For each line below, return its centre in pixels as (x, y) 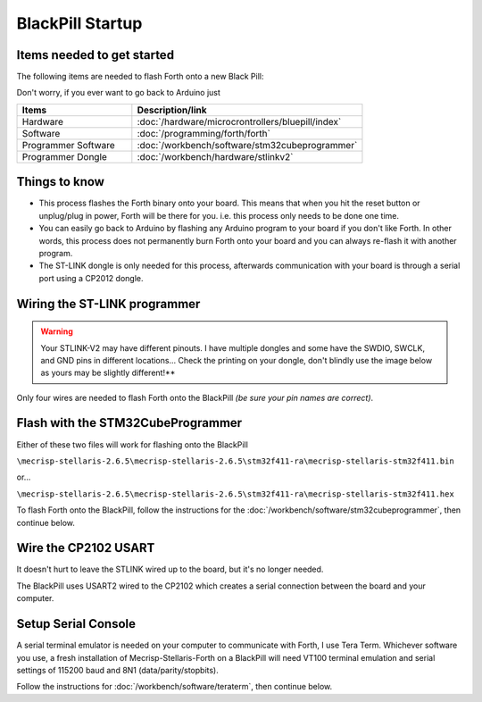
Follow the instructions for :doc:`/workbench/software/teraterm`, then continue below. (175, 687)
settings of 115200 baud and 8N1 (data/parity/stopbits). (117, 670)
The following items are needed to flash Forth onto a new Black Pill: (140, 77)
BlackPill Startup (79, 23)
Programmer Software (68, 145)
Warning (57, 331)
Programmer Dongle (64, 156)
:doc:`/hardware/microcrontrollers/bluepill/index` (239, 121)
